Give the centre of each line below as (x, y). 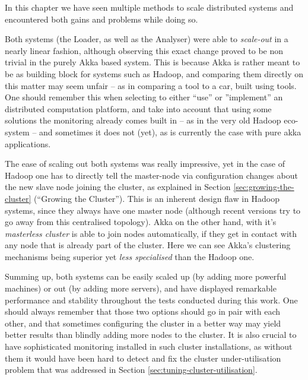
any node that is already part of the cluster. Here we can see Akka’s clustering (148, 245)
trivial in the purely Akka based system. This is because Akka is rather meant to (153, 62)
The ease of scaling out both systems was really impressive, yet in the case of (145, 164)
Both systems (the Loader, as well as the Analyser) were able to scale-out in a (147, 39)
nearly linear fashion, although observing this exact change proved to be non (144, 50)
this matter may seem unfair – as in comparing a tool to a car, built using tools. (151, 85)
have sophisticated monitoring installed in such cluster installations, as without (149, 346)
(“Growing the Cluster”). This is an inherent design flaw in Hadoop (157, 198)
